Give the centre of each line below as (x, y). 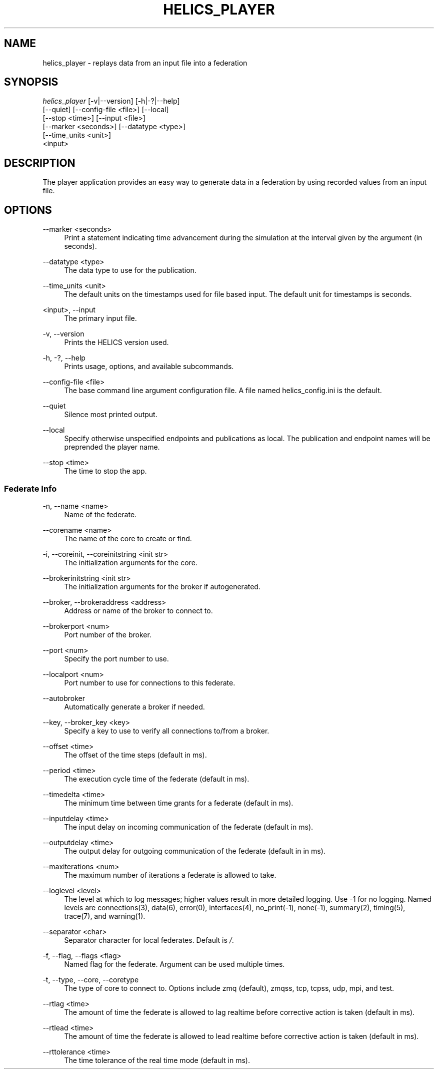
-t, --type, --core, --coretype (91, 979)
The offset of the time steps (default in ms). (135, 755)
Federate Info (30, 488)
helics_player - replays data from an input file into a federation (145, 63)
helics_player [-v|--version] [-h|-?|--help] (111, 101)
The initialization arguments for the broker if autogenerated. (162, 586)
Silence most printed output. (111, 415)
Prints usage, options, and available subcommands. (149, 367)
